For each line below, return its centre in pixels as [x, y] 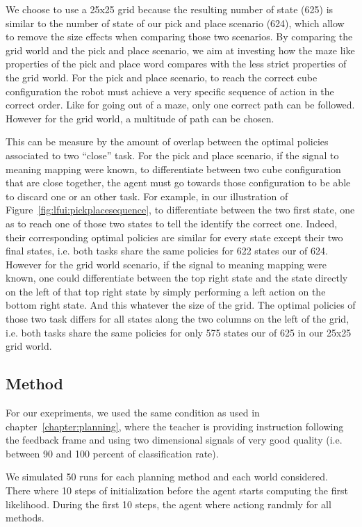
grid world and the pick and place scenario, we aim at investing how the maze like [180, 50]
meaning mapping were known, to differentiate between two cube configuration [173, 169]
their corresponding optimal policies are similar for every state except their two [174, 237]
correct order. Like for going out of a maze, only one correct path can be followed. [180, 105]
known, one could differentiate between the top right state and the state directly [177, 278]
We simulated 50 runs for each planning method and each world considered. [167, 477]
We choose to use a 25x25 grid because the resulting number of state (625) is [170, 9]
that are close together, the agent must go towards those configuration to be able [178, 183]
